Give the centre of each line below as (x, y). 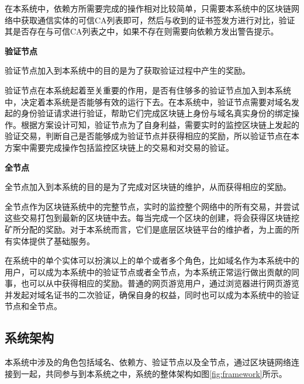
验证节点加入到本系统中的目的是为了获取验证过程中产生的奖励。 (127, 70)
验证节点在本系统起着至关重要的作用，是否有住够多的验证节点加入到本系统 (148, 90)
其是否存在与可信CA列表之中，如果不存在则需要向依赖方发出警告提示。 (142, 31)
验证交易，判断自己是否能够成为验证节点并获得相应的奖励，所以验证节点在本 (152, 136)
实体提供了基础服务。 (53, 241)
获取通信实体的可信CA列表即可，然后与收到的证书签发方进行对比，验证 (158, 20)
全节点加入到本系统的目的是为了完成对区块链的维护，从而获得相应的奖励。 (148, 187)
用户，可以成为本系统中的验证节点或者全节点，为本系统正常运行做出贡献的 (148, 271)
